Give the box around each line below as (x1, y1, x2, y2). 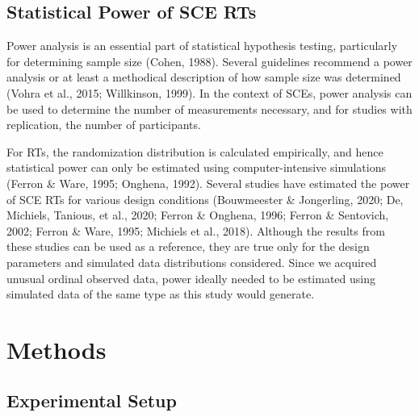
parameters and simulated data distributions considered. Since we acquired (6, 253, 377, 270)
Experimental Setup (6, 388, 177, 413)
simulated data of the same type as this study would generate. (6, 286, 315, 302)
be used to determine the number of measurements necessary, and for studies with (6, 100, 413, 117)
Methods (6, 332, 107, 365)
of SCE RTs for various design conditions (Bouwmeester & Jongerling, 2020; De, (6, 190, 404, 207)
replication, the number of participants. (6, 116, 201, 133)
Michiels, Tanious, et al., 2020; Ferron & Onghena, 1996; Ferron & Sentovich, (6, 206, 389, 223)
